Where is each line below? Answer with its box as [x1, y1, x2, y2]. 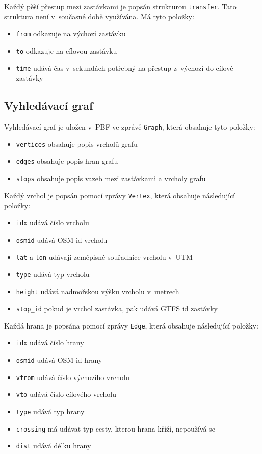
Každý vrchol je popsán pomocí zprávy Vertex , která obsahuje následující [4, 190, 235, 200]
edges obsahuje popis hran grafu [16, 156, 118, 166]
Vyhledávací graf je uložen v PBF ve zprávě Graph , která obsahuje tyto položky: [4, 121, 255, 132]
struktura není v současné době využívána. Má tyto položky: [4, 11, 194, 21]
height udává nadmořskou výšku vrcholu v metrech [16, 286, 179, 296]
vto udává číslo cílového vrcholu [16, 389, 117, 399]
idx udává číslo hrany [16, 337, 84, 348]
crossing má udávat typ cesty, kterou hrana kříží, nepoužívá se [16, 423, 215, 434]
